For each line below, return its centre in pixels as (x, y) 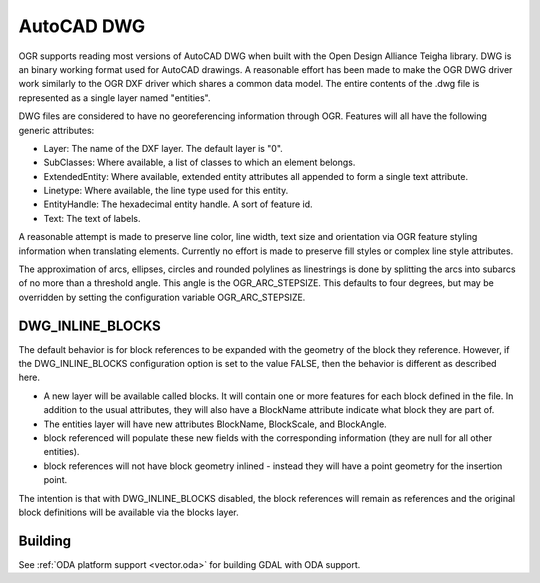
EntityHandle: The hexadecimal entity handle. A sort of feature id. (178, 204)
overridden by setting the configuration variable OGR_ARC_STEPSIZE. (162, 297)
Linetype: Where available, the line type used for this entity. (166, 191)
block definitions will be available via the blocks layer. (128, 512)
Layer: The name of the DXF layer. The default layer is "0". (163, 148)
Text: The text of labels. (92, 218)
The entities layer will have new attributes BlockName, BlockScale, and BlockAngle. (215, 424)
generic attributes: (56, 130)
